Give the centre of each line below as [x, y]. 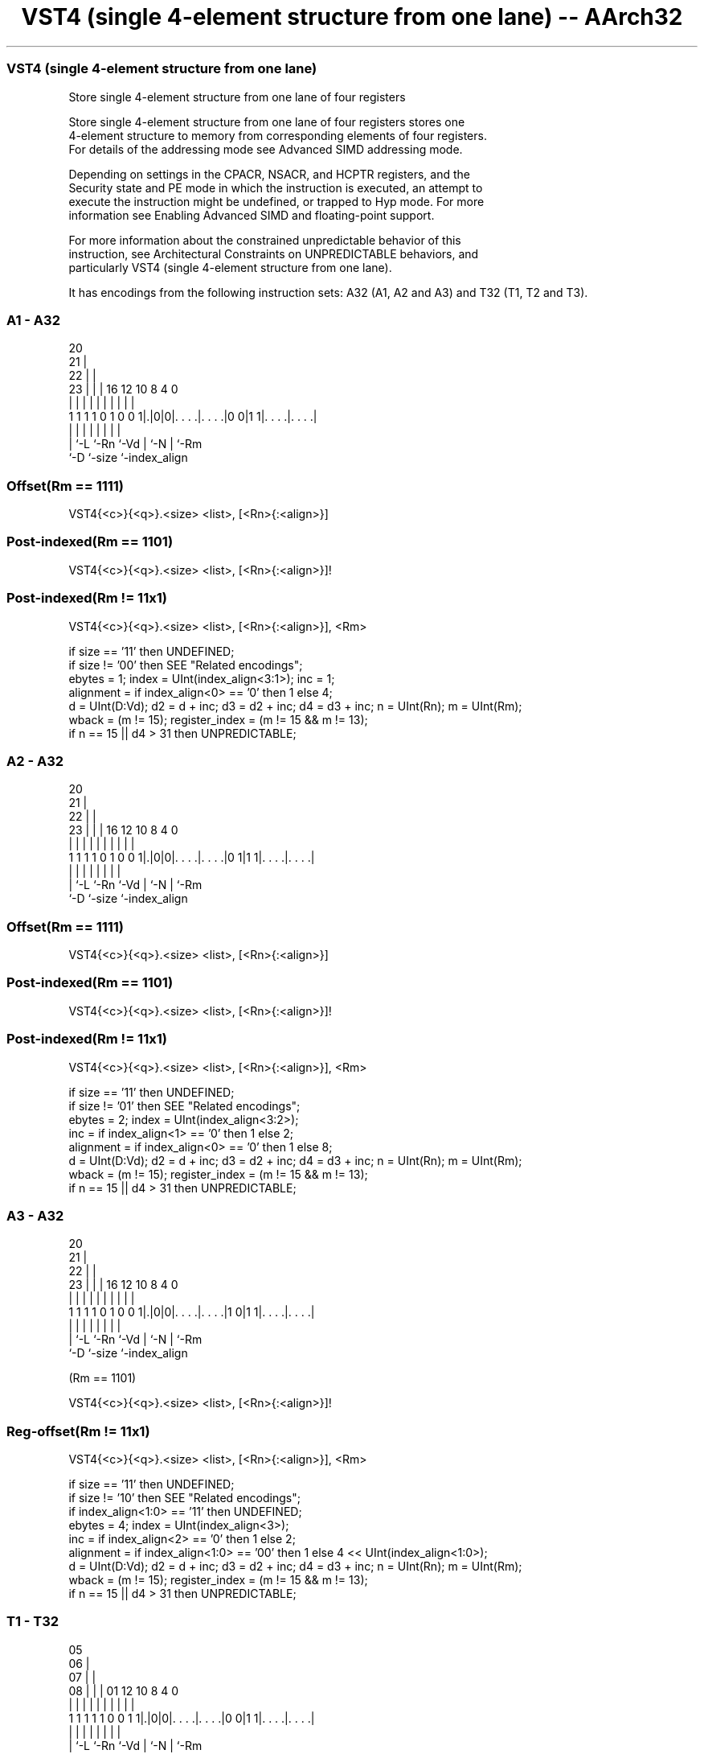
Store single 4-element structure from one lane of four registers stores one [267, 121]
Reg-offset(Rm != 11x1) [78, 1431]
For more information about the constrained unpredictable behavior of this [265, 240]
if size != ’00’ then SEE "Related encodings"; [186, 665]
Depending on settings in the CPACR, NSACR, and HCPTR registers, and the [269, 174]
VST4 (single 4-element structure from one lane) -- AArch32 [352, 17]
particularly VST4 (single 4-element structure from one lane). [230, 267]
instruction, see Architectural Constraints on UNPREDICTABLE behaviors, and [274, 253]
